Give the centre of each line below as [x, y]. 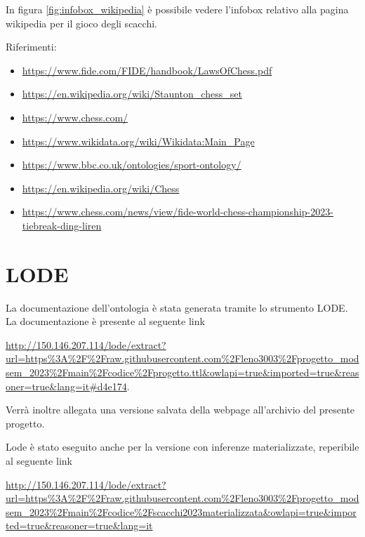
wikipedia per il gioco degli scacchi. [81, 23]
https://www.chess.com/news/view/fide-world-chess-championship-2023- [178, 212]
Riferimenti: [31, 47]
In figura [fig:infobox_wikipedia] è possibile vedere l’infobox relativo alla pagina [177, 9]
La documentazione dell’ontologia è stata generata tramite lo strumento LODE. [177, 307]
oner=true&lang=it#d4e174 [66, 386]
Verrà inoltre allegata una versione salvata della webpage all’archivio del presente [180, 410]
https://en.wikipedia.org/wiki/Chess [101, 188]
